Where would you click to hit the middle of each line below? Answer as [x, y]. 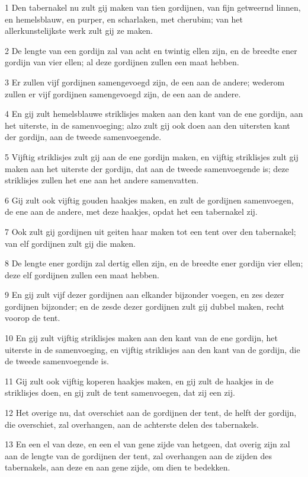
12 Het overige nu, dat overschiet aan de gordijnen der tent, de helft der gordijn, [151, 413]
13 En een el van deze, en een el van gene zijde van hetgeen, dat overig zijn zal [147, 444]
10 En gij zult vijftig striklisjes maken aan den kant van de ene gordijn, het [141, 338]
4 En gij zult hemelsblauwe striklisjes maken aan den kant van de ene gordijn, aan [154, 114]
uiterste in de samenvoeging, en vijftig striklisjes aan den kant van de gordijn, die [153, 349]
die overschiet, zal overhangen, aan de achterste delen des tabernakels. [132, 424]
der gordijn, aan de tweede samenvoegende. [83, 137]
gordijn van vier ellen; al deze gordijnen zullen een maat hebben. [122, 62]
